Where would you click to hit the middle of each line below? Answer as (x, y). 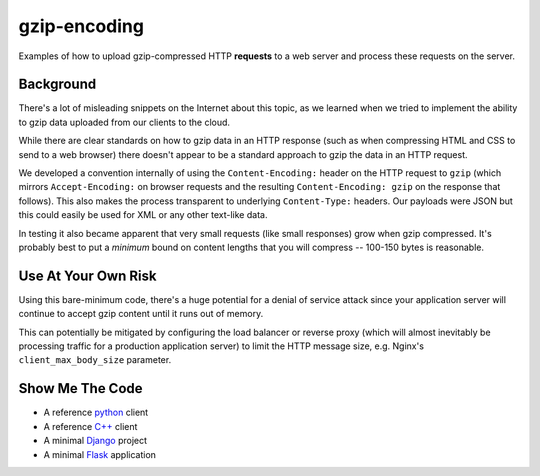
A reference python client (96, 412)
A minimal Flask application (100, 454)
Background (57, 84)
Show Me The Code (81, 388)
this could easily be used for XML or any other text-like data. (143, 215)
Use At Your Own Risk (87, 275)
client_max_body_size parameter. (95, 360)
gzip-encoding (81, 26)
